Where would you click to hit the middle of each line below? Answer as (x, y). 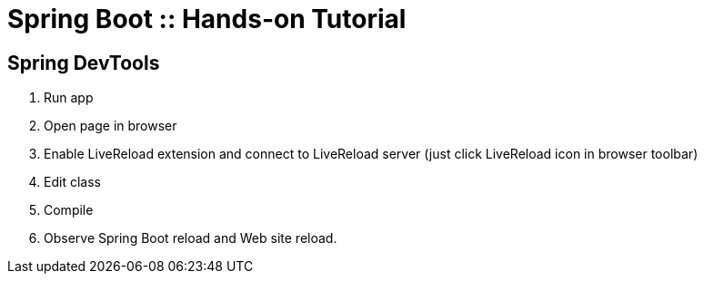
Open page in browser (111, 126)
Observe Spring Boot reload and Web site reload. (191, 238)
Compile (69, 210)
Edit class (72, 182)
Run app (69, 98)
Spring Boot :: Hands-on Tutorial (207, 19)
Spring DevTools (84, 63)
